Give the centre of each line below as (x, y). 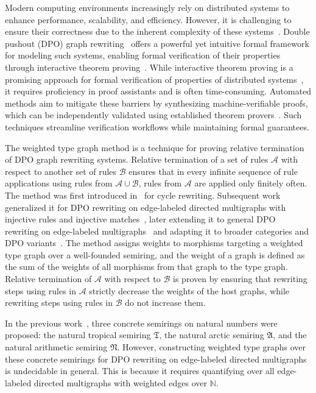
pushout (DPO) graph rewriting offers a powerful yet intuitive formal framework (157, 43)
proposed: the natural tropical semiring (78, 335)
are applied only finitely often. (251, 183)
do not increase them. (165, 303)
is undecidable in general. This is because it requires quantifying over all (140, 371)
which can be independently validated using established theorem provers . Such (153, 115)
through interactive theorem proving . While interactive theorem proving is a (149, 67)
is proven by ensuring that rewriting (240, 279)
